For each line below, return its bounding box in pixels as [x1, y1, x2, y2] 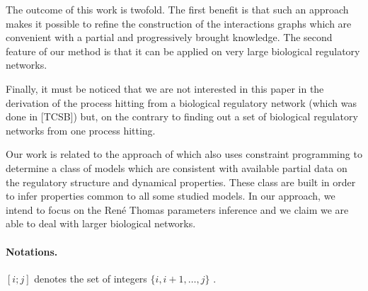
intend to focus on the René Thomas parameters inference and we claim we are [6, 202, 349, 217]
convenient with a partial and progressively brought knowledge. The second [6, 30, 333, 45]
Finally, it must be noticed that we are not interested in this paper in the [6, 81, 324, 96]
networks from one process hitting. [6, 122, 156, 137]
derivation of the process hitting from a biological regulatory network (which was [6, 95, 357, 110]
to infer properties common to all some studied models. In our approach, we [6, 188, 335, 203]
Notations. [6, 244, 58, 258]
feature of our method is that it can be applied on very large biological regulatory [6, 43, 360, 58]
